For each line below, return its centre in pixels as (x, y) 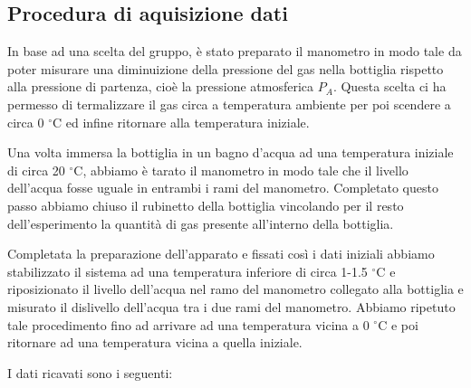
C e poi (398, 324)
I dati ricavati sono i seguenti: (90, 372)
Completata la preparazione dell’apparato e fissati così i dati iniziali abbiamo (221, 254)
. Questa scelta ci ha (389, 86)
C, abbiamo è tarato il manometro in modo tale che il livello (241, 170)
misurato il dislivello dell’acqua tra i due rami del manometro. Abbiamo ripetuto (231, 306)
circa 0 (26, 122)
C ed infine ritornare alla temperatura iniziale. (181, 122)
